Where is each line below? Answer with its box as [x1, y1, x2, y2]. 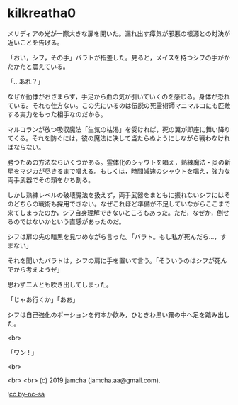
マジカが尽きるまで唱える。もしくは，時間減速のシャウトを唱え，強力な [19, 167, 231, 175]
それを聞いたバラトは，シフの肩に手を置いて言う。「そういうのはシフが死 [7, 256, 221, 265]
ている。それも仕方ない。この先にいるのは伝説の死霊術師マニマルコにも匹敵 [7, 101, 231, 109]
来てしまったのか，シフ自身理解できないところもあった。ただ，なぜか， [7, 208, 217, 217]
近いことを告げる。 [7, 38, 64, 47]
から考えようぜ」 [13, 265, 64, 274]
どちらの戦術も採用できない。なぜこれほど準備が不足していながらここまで [13, 199, 231, 208]
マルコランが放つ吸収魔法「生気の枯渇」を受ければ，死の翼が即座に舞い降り [7, 125, 231, 133]
